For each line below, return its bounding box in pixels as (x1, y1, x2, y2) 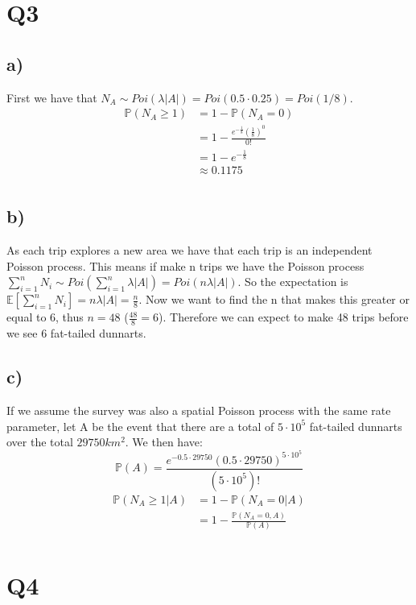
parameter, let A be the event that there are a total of (6, 417, 274, 434)
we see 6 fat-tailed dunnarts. (6, 325, 146, 342)
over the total (6, 433, 73, 450)
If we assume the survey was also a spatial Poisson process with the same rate (6, 401, 391, 418)
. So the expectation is (237, 273, 348, 290)
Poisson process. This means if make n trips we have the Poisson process (6, 257, 365, 274)
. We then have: (125, 433, 203, 450)
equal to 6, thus (6, 309, 84, 325)
